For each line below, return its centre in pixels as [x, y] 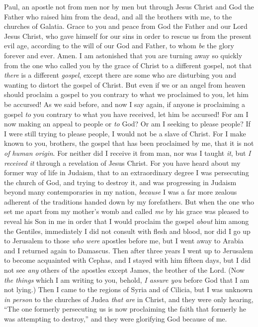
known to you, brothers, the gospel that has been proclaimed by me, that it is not [129, 143]
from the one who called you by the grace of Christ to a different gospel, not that [128, 65]
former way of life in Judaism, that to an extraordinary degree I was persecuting [127, 172]
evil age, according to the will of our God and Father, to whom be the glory [119, 46]
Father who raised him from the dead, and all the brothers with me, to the [118, 16]
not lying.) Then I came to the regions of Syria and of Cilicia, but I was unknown [128, 289]
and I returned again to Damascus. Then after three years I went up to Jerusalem [129, 250]
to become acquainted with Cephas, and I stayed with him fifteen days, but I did [128, 260]
